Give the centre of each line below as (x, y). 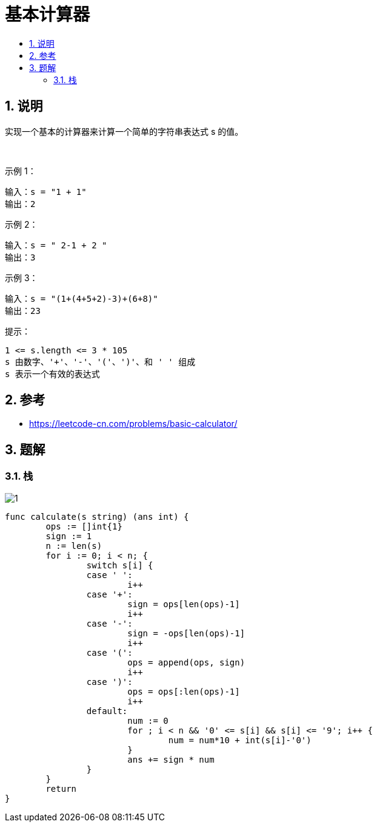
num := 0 (148, 720)
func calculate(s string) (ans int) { (97, 516)
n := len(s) (74, 546)
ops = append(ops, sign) (186, 662)
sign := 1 (69, 536)
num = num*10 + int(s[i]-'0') (240, 740)
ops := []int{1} (84, 526)
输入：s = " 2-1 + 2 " (56, 245)
